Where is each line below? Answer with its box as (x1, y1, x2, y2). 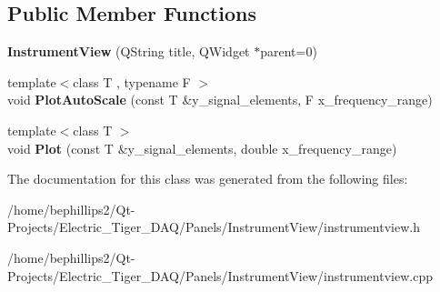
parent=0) (260, 42, 317, 61)
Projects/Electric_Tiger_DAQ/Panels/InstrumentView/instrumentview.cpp (7, 266, 433, 285)
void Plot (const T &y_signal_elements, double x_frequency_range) (7, 138, 397, 157)
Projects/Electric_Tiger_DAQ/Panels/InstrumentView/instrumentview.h (7, 217, 420, 237)
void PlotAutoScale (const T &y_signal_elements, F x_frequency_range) (7, 90, 433, 109)
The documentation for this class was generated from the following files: (7, 169, 408, 188)
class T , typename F (73, 72, 191, 91)
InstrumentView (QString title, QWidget (7, 42, 250, 61)
